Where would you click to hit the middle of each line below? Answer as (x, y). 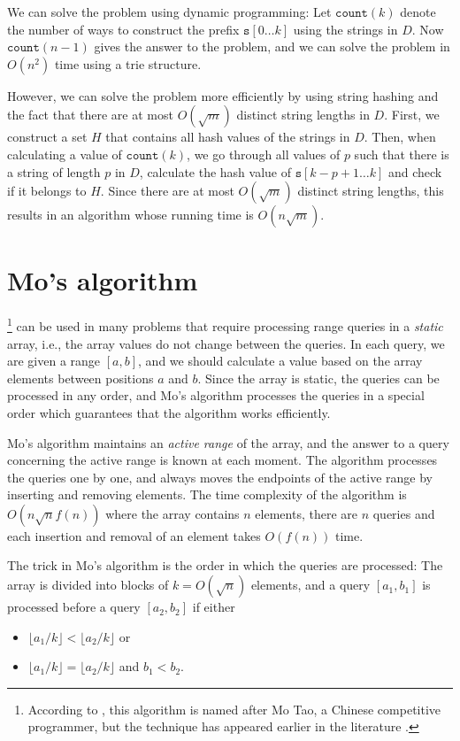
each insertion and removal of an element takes (134, 535)
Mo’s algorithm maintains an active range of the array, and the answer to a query (228, 442)
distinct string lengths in (303, 115)
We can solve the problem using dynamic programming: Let (169, 12)
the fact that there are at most (90, 115)
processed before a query (74, 607)
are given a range (54, 361)
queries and (404, 513)
